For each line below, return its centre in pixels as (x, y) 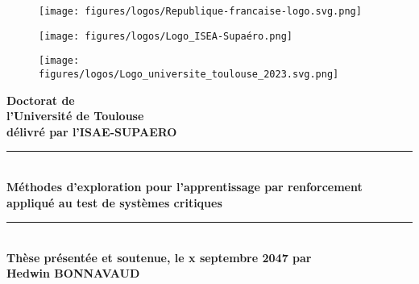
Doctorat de (41, 100)
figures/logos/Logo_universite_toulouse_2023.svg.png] (189, 74)
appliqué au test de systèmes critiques (114, 202)
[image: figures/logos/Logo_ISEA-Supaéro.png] (166, 36)
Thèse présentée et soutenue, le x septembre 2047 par (159, 257)
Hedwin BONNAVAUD (73, 273)
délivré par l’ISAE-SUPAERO (92, 131)
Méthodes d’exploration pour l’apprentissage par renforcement (185, 186)
